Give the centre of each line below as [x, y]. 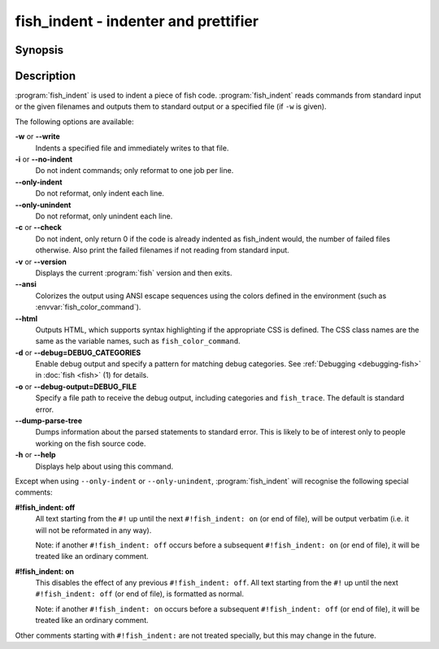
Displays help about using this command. [104, 466]
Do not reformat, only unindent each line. [104, 216]
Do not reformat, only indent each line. [100, 193]
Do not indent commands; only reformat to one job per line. [135, 171]
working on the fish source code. [91, 443]
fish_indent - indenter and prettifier [137, 21]
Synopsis [39, 50]
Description [46, 76]
